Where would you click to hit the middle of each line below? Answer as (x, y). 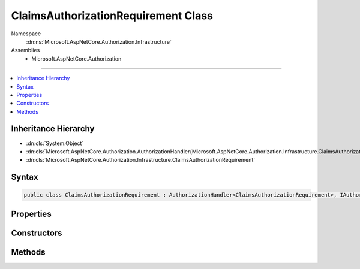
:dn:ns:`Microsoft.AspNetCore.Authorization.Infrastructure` (99, 41)
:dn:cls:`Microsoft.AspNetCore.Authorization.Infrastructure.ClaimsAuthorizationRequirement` (141, 160)
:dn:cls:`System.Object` (55, 143)
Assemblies (25, 50)
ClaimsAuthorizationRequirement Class (112, 16)
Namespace (26, 34)
